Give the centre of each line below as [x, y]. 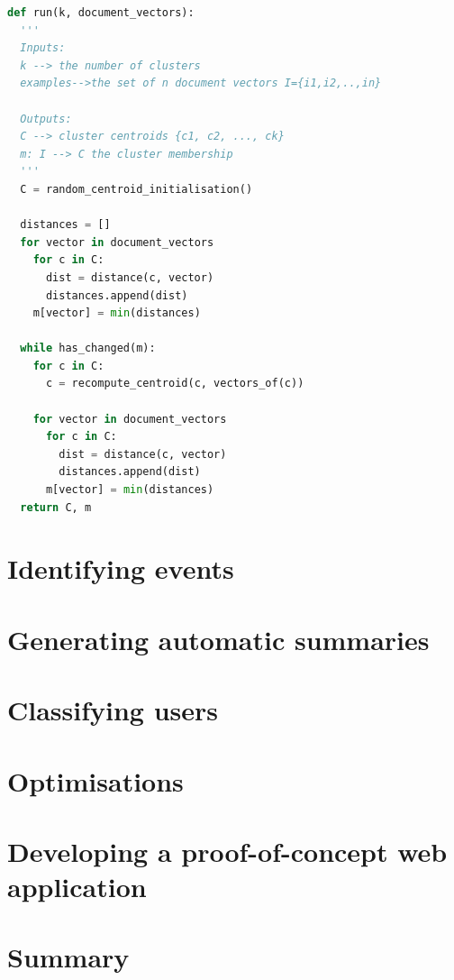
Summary [68, 957]
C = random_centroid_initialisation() [136, 189]
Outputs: [46, 119]
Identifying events [121, 568]
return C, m [56, 507]
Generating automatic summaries [218, 639]
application [77, 887]
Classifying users [113, 710]
